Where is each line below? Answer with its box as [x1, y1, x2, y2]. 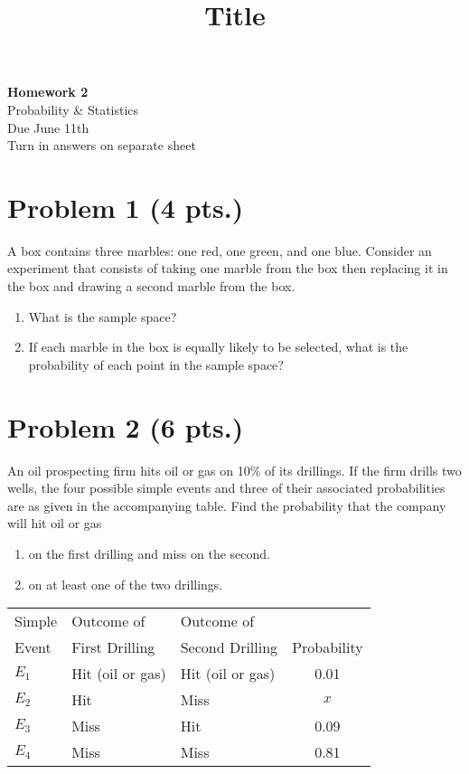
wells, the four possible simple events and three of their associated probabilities [7, 478, 446, 497]
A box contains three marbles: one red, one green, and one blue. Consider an [7, 241, 432, 260]
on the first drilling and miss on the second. [28, 543, 270, 562]
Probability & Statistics [7, 99, 139, 118]
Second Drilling [180, 637, 278, 658]
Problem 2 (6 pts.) [7, 408, 244, 445]
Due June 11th [7, 118, 89, 137]
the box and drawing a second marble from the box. [7, 277, 295, 296]
